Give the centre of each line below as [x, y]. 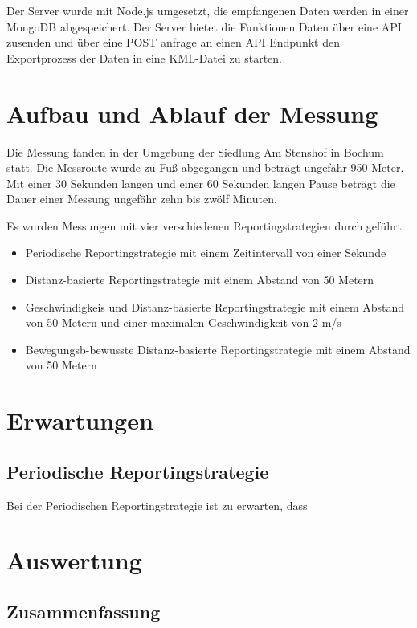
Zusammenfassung [84, 611]
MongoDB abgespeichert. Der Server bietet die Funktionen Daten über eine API [204, 26]
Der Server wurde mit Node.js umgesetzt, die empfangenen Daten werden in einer [208, 10]
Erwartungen [80, 420]
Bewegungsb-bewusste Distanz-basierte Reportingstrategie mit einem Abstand [218, 349]
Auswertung [74, 560]
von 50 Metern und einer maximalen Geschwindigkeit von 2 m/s [183, 322]
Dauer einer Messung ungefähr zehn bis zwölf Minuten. [142, 199]
